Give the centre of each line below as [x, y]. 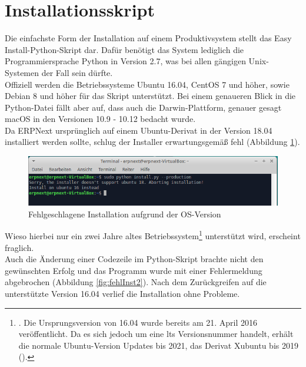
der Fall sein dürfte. [77, 72]
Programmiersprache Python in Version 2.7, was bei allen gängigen [125, 61]
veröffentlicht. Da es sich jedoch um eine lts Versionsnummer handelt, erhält [156, 334]
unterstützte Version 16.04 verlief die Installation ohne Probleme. [122, 294]
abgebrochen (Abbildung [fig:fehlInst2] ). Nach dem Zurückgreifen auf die [136, 282]
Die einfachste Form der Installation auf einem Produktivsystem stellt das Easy [148, 38]
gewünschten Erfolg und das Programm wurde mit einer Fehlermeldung [134, 270]
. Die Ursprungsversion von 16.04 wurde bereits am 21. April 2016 [138, 322]
